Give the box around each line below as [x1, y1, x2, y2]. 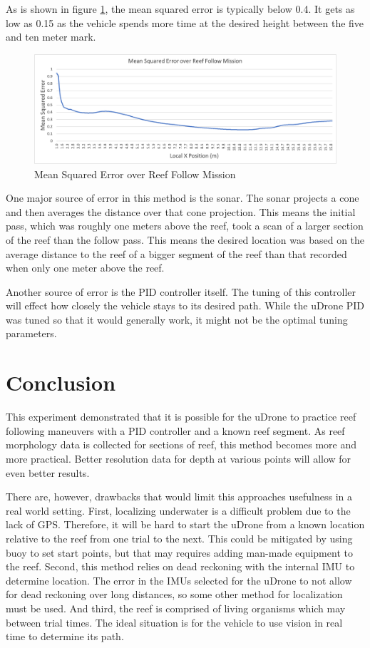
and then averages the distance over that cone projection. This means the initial [6, 204, 356, 219]
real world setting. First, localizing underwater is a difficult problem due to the [6, 503, 351, 518]
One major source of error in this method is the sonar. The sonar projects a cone [6, 190, 359, 205]
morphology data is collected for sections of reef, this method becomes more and [6, 437, 357, 452]
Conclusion [6, 368, 116, 397]
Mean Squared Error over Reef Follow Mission [34, 166, 236, 181]
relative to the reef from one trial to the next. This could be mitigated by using [6, 530, 353, 545]
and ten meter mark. [6, 29, 96, 44]
